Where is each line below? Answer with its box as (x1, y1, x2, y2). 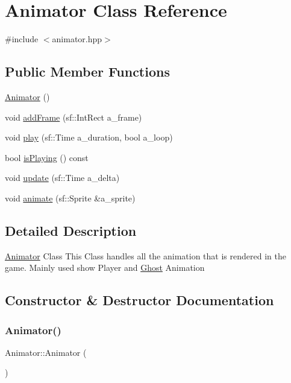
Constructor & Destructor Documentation (5, 291, 274, 309)
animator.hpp (52, 33, 102, 45)
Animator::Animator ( (5, 346, 87, 358)
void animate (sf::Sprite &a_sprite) (5, 191, 136, 204)
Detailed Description (5, 221, 137, 239)
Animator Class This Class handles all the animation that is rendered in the (5, 249, 286, 262)
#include (5, 33, 39, 45)
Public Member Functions (5, 62, 170, 81)
